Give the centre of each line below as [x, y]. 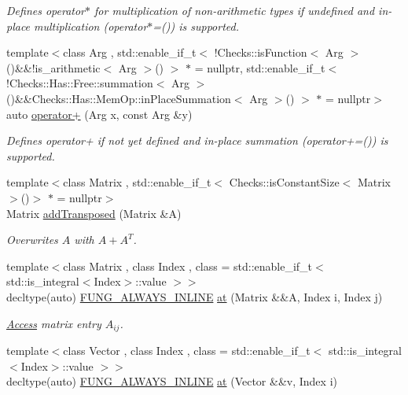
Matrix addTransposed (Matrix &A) [94, 213]
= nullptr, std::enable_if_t [260, 67]
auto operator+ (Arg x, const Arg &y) [99, 114]
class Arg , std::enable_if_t [130, 52]
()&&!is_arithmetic [53, 67]
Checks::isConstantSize [284, 182]
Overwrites [32, 240]
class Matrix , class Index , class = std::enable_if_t [188, 266]
